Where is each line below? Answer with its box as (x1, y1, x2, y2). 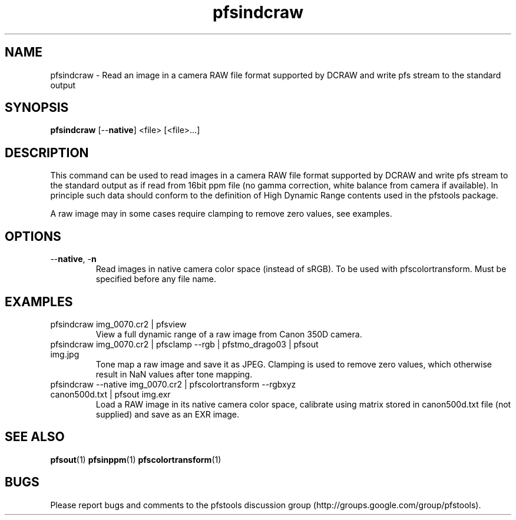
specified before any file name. (95, 274, 216, 284)
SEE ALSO (5, 429, 65, 445)
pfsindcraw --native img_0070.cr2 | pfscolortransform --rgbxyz (50, 379, 296, 389)
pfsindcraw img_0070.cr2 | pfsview (50, 319, 187, 329)
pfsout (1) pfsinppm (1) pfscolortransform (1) (50, 454, 221, 465)
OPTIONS (5, 228, 61, 244)
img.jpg (50, 349, 80, 359)
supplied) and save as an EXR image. (95, 409, 240, 419)
